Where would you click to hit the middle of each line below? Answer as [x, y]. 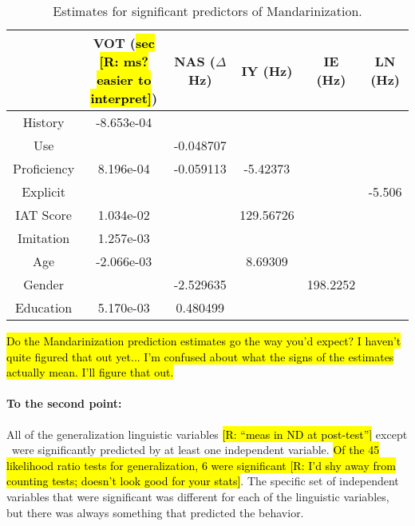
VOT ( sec [124, 43]
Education [43, 307]
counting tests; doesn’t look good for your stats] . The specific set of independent [203, 481]
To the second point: [64, 403]
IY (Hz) [267, 70]
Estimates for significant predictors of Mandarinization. [207, 11]
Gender [43, 284]
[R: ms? [124, 61]
